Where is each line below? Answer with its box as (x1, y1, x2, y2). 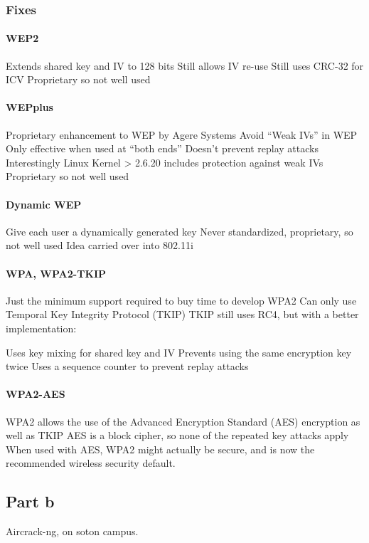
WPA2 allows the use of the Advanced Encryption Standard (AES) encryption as (6, 413, 360, 428)
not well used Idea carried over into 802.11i (6, 238, 193, 253)
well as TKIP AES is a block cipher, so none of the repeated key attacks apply (6, 428, 349, 443)
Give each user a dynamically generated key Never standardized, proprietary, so (6, 223, 353, 238)
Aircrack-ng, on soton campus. (6, 524, 139, 539)
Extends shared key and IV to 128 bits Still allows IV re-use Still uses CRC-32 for (6, 58, 364, 73)
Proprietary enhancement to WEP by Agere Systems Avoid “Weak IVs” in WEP (6, 127, 358, 142)
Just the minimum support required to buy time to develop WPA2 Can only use (6, 292, 357, 307)
